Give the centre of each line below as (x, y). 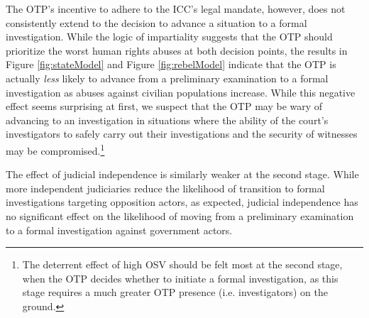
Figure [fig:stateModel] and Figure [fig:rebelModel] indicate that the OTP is (171, 64)
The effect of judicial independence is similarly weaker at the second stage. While (182, 174)
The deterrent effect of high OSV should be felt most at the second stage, (182, 264)
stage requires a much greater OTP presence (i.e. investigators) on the (175, 292)
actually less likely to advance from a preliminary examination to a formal (167, 78)
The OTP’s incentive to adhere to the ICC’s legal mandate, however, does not (176, 9)
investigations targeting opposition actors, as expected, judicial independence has (182, 202)
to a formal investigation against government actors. (119, 230)
